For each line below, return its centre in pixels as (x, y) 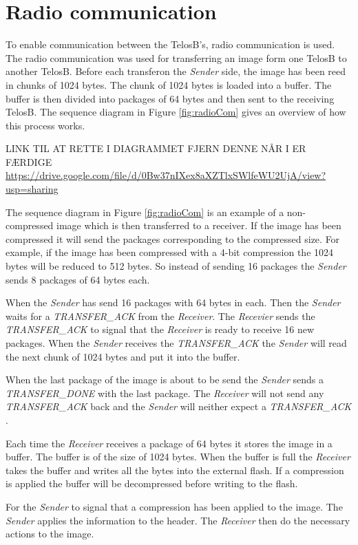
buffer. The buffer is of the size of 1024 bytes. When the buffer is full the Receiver (178, 457)
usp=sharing (32, 189)
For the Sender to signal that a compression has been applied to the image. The (174, 506)
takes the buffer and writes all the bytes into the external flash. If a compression (175, 470)
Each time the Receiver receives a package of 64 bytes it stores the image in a (169, 443)
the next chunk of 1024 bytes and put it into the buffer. (123, 356)
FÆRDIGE (29, 161)
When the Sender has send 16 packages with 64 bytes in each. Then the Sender (173, 302)
